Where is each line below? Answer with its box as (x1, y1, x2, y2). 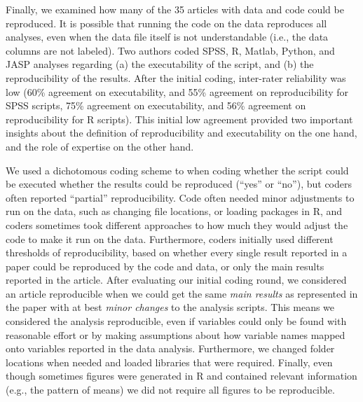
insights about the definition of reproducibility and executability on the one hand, (6, 125, 357, 140)
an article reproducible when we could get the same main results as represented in (6, 286, 358, 300)
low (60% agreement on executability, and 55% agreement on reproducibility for (6, 84, 349, 99)
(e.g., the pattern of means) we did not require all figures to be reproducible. (6, 382, 335, 397)
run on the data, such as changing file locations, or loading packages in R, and (6, 204, 343, 219)
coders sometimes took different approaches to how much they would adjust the (6, 217, 348, 232)
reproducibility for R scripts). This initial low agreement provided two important (6, 111, 353, 126)
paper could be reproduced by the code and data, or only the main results (6, 258, 324, 273)
